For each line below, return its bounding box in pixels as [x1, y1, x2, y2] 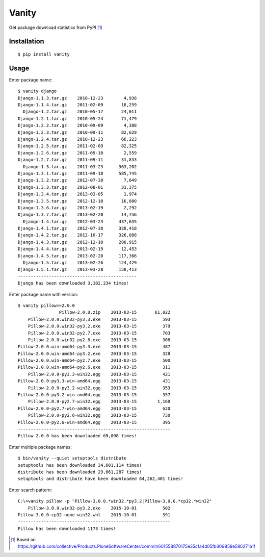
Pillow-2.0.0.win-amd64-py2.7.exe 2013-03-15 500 [18, 358, 171, 363]
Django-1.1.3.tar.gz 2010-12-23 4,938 [18, 95, 137, 101]
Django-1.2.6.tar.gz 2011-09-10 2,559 [18, 150, 137, 155]
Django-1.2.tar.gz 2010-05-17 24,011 [23, 109, 137, 115]
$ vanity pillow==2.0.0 [18, 303, 75, 308]
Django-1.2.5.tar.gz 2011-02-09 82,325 [18, 143, 137, 149]
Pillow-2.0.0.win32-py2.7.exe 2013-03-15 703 [27, 330, 171, 336]
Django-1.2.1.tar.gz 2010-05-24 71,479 [18, 116, 137, 121]
